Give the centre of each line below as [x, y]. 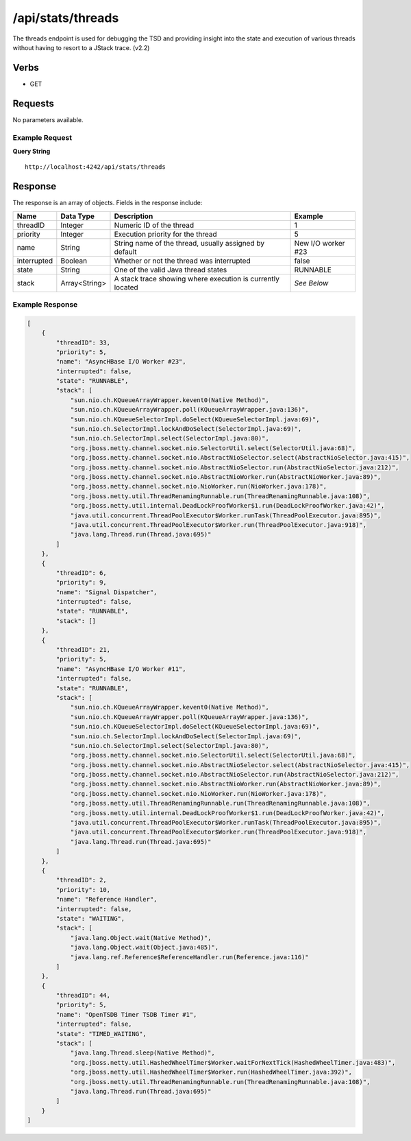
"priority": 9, [82, 583]
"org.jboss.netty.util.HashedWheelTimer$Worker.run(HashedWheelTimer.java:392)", [211, 1072]
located [126, 287]
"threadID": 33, [83, 342]
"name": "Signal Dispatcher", [107, 592]
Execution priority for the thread [165, 234]
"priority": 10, [83, 890]
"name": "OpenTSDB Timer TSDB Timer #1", [126, 1014]
